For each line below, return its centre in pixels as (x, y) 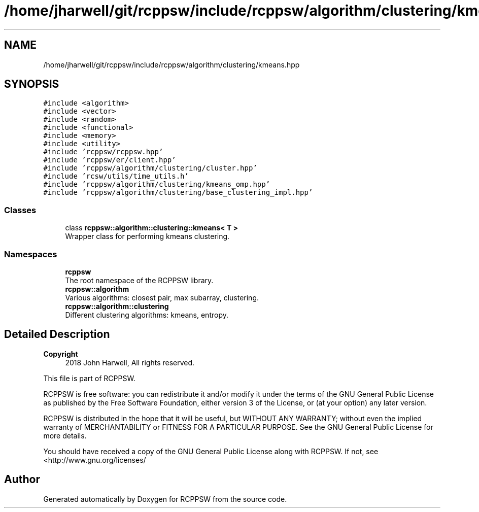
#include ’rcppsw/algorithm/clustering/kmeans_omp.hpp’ (157, 184)
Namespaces (31, 254)
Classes (20, 210)
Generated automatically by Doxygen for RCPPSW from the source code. (165, 499)
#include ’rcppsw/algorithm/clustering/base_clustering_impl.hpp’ (178, 193)
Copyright (61, 354)
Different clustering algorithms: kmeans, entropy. (147, 315)
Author (22, 480)
